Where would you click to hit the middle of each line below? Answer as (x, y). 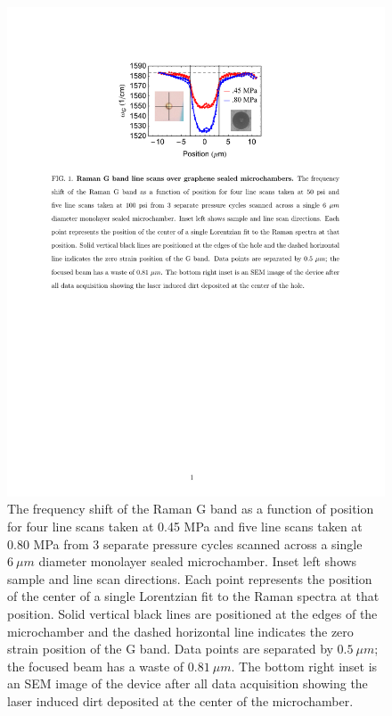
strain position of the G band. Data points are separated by (170, 649)
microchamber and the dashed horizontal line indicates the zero (180, 631)
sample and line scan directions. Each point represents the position (190, 578)
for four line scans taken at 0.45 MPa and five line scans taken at (185, 527)
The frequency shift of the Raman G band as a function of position (191, 509)
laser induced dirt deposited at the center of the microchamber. (180, 701)
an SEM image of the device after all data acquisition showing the (188, 683)
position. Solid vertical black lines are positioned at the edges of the (192, 614)
